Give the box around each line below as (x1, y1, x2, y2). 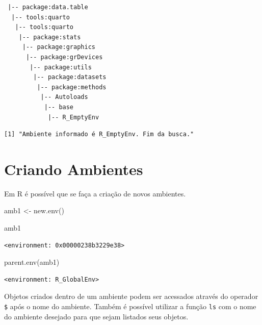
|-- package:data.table (8, 4, 88, 11)
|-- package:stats (18, 33, 81, 41)
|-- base (44, 103, 74, 111)
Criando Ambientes (4, 158, 143, 179)
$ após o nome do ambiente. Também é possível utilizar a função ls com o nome (4, 301, 256, 311)
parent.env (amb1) (4, 257, 60, 267)
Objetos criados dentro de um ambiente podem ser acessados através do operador (4, 291, 258, 302)
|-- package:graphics (22, 43, 95, 51)
